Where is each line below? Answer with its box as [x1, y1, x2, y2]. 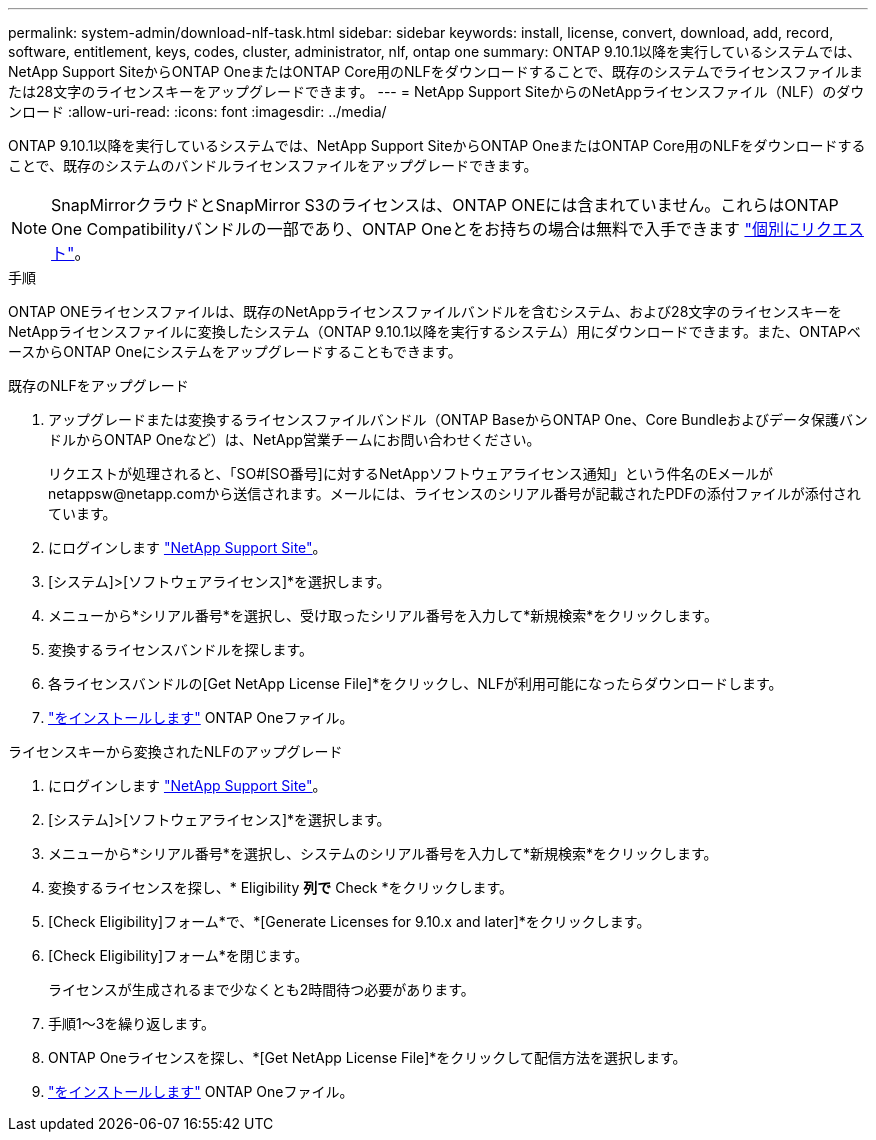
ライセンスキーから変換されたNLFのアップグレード [8, 743, 343, 760]
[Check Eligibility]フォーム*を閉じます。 [48, 947, 309, 964]
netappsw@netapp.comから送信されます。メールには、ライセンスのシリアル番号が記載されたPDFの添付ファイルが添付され [48, 485, 861, 502]
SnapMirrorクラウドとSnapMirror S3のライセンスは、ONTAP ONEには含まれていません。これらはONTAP [51, 195, 839, 215]
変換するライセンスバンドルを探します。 [48, 641, 314, 658]
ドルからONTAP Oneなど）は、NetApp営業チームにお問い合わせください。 [48, 431, 541, 448]
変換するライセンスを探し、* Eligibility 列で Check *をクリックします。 [48, 879, 514, 896]
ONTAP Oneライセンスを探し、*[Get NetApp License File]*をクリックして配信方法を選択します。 [48, 1049, 687, 1066]
